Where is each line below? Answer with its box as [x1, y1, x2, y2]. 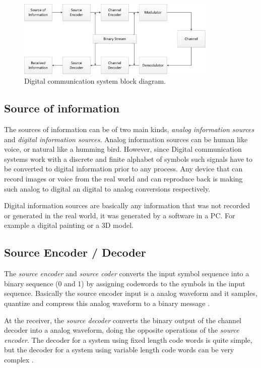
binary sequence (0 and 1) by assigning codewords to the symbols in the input [4, 278, 245, 288]
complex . [4, 354, 34, 364]
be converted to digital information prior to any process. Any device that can [4, 163, 243, 174]
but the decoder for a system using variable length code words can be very [4, 344, 234, 355]
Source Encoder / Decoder [4, 244, 146, 260]
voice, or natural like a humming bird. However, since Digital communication [4, 144, 242, 154]
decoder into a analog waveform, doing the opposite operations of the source [4, 325, 239, 335]
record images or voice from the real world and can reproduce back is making [4, 173, 243, 184]
